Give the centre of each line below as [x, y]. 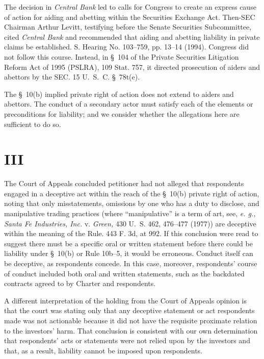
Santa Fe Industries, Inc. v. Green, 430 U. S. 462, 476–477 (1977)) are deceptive [130, 223]
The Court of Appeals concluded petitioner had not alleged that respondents [124, 183]
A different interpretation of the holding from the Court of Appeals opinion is [126, 300]
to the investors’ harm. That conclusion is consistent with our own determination [131, 330]
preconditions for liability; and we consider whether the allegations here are [122, 113]
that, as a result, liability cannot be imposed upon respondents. [103, 350]
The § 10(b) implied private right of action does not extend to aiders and [119, 94]
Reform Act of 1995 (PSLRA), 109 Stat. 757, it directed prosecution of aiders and [132, 67]
